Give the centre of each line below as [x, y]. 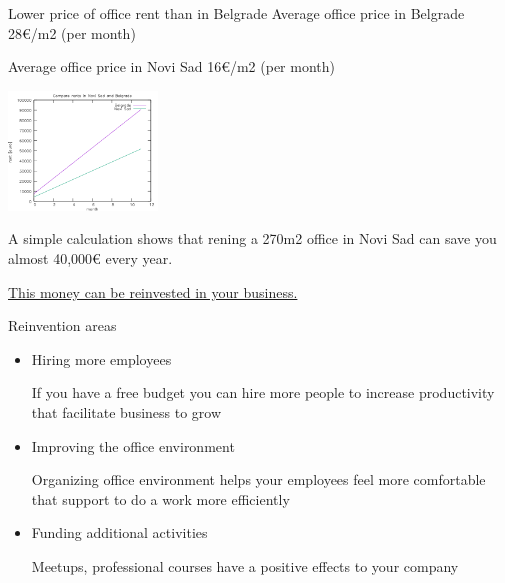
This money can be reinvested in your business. [153, 291]
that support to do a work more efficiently [160, 498]
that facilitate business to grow [126, 411]
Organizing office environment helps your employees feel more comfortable [258, 479]
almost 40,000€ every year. [90, 257]
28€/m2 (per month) [72, 32]
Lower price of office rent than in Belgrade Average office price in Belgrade [236, 13]
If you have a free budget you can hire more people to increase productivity [263, 392]
